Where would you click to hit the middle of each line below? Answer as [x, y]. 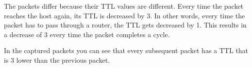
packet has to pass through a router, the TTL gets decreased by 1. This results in [125, 25]
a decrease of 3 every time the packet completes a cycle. [87, 34]
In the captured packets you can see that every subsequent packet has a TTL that [126, 50]
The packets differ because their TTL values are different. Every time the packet [124, 6]
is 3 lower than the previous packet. [57, 60]
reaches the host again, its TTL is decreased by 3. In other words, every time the [125, 15]
